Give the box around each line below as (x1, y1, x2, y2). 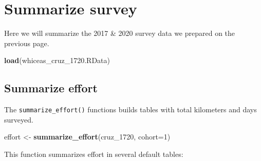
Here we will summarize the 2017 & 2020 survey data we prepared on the (4, 28, 235, 38)
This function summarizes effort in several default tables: (4, 148, 183, 159)
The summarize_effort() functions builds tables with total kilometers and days (4, 104, 257, 115)
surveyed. (4, 114, 33, 125)
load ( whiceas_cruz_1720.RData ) (4, 55, 110, 66)
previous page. (4, 37, 49, 48)
